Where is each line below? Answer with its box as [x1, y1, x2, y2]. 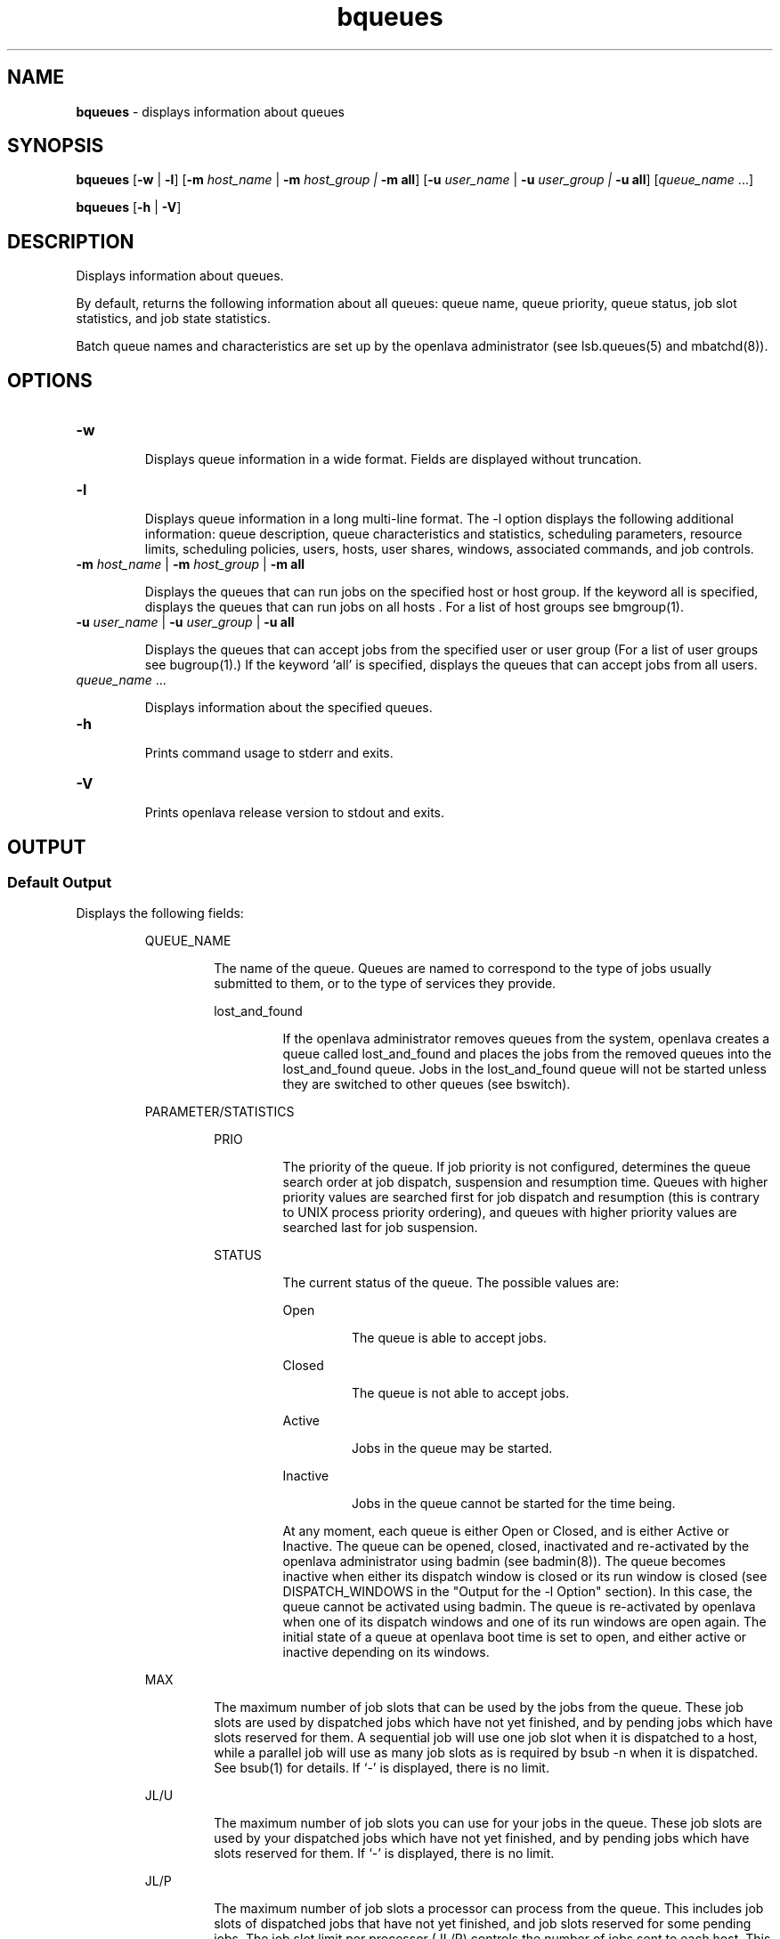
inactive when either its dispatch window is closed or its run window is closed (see [282, 1569, 768, 1585]
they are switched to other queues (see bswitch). [282, 1076, 571, 1092]
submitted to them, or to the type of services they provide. [214, 976, 557, 992]
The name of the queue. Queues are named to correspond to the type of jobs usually [214, 961, 711, 977]
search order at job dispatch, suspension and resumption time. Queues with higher [282, 1174, 768, 1190]
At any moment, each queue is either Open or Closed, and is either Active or [282, 1523, 729, 1539]
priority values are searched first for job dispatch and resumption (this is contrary [282, 1189, 760, 1205]
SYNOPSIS [7, 134, 104, 158]
